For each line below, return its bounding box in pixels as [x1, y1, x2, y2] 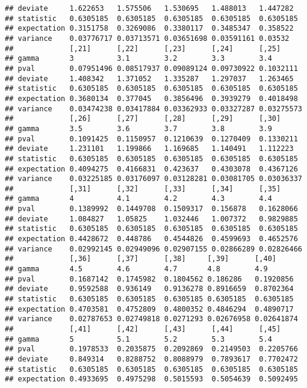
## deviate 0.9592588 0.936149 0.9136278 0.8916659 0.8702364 [5, 285, 294, 294]
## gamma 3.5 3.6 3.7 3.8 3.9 [5, 124, 272, 133]
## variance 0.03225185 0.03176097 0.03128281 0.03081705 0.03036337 [5, 174, 302, 183]
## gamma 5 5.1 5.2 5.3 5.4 [5, 334, 272, 343]
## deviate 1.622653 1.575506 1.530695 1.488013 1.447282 [5, 4, 294, 13]
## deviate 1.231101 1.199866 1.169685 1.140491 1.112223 [5, 144, 294, 153]
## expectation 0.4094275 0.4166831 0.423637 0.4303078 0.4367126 [5, 164, 298, 173]
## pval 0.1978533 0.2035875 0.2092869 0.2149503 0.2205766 [5, 345, 298, 354]
